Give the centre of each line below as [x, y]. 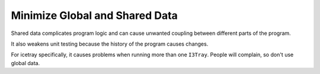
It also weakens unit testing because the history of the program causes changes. [110, 44]
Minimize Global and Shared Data [94, 15]
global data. [25, 63]
